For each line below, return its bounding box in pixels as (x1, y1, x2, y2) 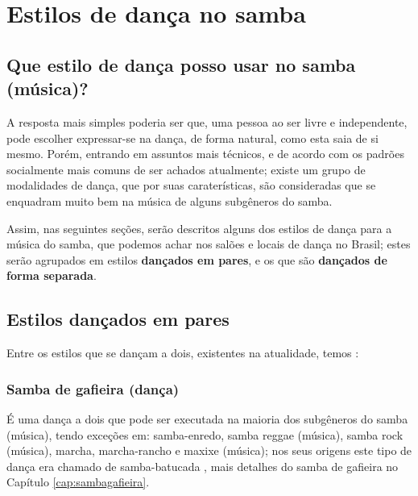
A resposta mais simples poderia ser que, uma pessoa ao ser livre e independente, (6, 113, 408, 130)
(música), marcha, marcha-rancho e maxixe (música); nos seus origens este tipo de (6, 442, 412, 459)
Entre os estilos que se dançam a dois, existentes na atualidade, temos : (6, 344, 359, 361)
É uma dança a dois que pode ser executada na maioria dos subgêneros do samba (6, 410, 408, 427)
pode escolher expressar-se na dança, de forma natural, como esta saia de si (6, 129, 379, 146)
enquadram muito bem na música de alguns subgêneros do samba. (6, 192, 333, 209)
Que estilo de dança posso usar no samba (6, 52, 356, 77)
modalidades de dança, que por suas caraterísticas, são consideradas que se (6, 177, 376, 194)
